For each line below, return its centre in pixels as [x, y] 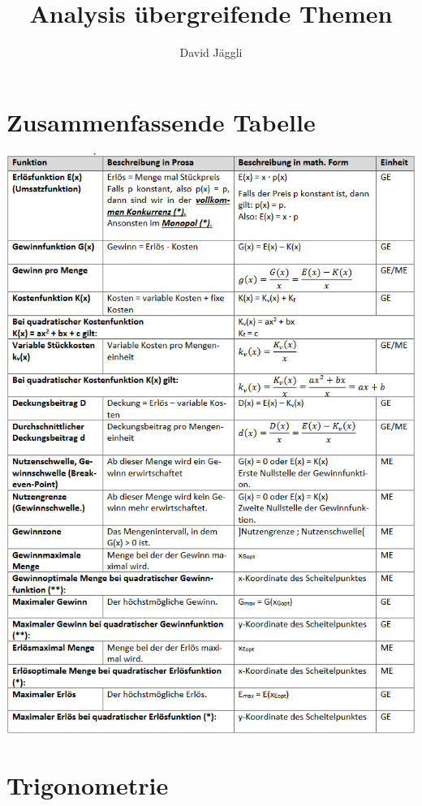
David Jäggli [211, 52]
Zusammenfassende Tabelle [161, 121]
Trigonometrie [88, 785]
